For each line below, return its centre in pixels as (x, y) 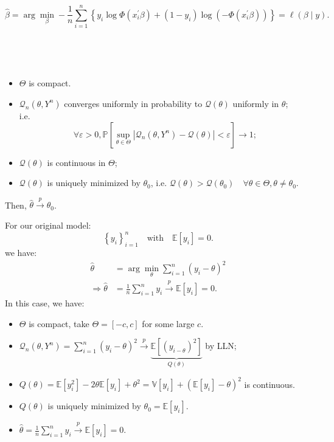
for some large (168, 323)
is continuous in (76, 162)
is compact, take (59, 323)
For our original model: (48, 225)
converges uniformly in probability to (133, 103)
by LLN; (221, 346)
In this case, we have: (45, 303)
